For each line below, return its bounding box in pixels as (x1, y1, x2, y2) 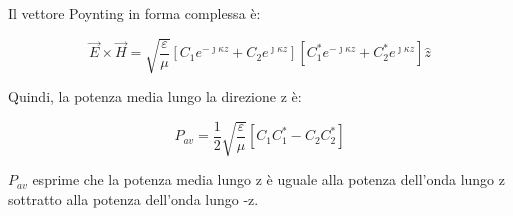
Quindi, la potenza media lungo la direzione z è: (8, 86, 302, 107)
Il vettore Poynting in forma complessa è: (8, 3, 261, 23)
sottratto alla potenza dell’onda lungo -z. (8, 188, 259, 209)
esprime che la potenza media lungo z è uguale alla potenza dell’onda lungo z (32, 169, 505, 190)
